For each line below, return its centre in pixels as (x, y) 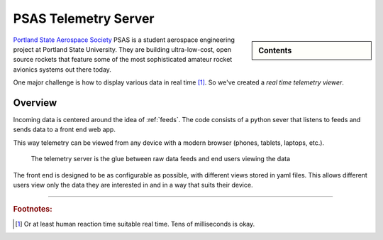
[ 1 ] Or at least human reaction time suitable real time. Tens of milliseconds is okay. (135, 224)
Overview (35, 103)
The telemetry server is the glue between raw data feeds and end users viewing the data (161, 159)
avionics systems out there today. (62, 69)
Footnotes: (33, 209)
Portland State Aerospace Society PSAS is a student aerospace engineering (124, 40)
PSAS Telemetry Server (84, 18)
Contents (275, 50)
